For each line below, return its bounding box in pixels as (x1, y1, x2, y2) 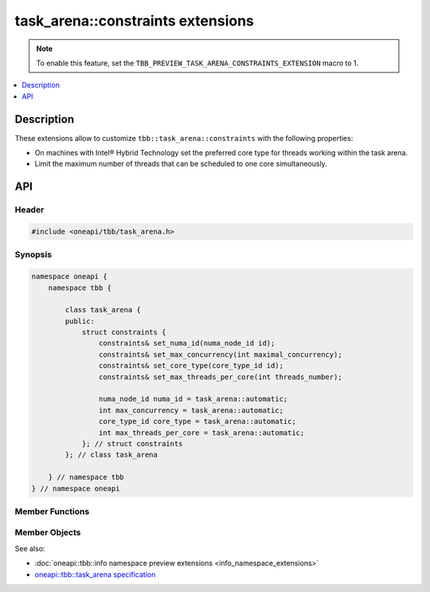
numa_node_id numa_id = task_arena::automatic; (98, 394, 288, 404)
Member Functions (14, 506, 90, 517)
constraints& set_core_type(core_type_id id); (98, 361, 284, 370)
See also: (14, 543, 45, 553)
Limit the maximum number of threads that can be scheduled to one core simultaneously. (34, 159, 328, 169)
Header (14, 204, 45, 215)
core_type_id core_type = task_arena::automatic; (98, 417, 296, 426)
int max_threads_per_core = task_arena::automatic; (98, 428, 305, 437)
